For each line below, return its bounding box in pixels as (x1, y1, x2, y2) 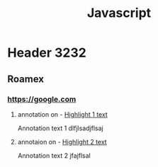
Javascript (86, 5, 152, 21)
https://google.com (7, 94, 77, 104)
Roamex (7, 73, 45, 85)
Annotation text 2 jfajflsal (17, 151, 91, 160)
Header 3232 (7, 45, 86, 61)
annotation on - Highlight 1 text (17, 110, 108, 118)
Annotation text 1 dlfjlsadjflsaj (17, 124, 104, 132)
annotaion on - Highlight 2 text (17, 137, 108, 146)
